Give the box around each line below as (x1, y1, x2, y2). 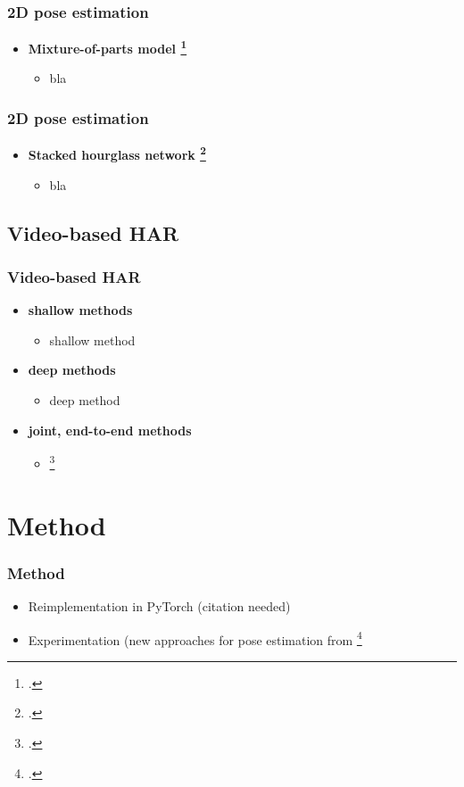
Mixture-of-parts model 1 (28, 37, 187, 57)
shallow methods (28, 301, 133, 319)
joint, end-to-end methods (28, 420, 192, 439)
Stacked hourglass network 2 (28, 143, 206, 163)
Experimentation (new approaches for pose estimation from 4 (28, 627, 362, 649)
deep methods (28, 360, 116, 379)
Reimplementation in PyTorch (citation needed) (28, 596, 291, 615)
